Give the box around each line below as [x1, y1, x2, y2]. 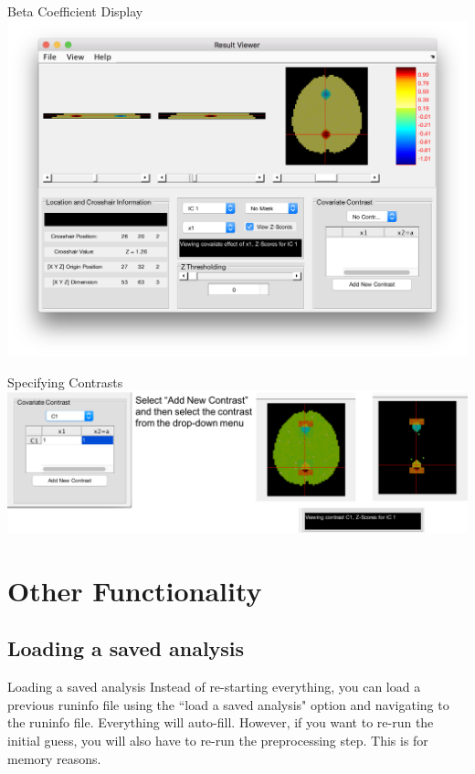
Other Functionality [7, 571, 262, 609]
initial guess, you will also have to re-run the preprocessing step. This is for [7, 730, 428, 749]
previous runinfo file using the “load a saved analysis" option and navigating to [7, 694, 449, 714]
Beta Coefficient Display [7, 2, 143, 20]
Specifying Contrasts [7, 372, 123, 391]
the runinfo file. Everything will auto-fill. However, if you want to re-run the [7, 713, 434, 732]
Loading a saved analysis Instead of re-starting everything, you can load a [7, 677, 421, 696]
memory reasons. [7, 748, 101, 768]
